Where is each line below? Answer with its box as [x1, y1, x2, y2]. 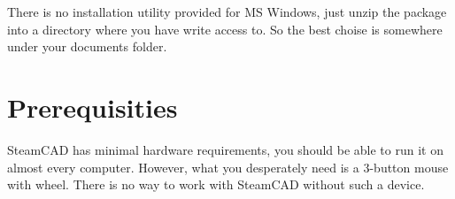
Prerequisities [7, 88, 178, 125]
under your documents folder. [7, 37, 167, 56]
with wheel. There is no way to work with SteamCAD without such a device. [7, 175, 425, 194]
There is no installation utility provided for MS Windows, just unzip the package [7, 3, 447, 20]
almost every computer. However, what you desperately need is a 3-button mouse [7, 157, 449, 176]
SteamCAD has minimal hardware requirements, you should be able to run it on [7, 140, 443, 158]
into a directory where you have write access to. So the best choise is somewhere [7, 19, 443, 38]
